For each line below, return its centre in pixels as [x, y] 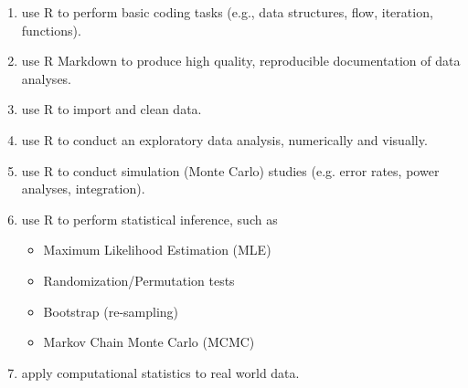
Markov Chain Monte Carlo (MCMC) [149, 342]
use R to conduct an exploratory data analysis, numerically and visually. [224, 139]
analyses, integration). [83, 189]
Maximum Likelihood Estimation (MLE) [157, 250]
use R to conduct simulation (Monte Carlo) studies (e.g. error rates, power [230, 170]
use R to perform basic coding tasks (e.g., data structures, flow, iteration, [227, 12]
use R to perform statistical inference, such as [149, 219]
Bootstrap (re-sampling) [111, 311]
